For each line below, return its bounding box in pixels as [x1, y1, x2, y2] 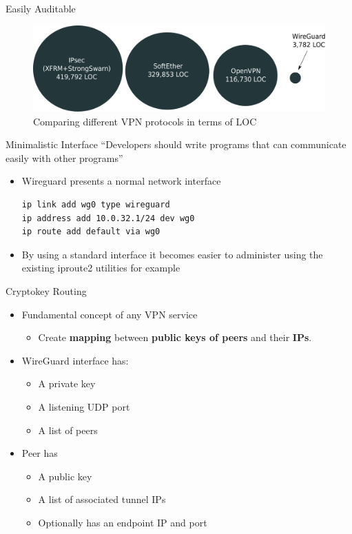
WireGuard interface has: [21, 353, 129, 367]
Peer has [21, 446, 58, 460]
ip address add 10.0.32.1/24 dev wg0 [21, 213, 195, 223]
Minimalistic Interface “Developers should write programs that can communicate [6, 137, 346, 152]
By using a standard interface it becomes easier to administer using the [21, 247, 323, 261]
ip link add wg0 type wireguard [21, 200, 170, 210]
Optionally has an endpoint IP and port [38, 515, 207, 529]
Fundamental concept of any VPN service [21, 307, 198, 321]
